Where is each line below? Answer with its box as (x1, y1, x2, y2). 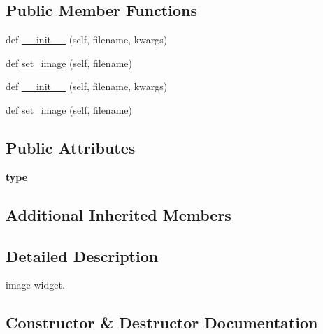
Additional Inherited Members (6, 203, 231, 225)
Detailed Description (6, 245, 159, 266)
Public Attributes (6, 136, 136, 158)
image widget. (6, 277, 65, 292)
